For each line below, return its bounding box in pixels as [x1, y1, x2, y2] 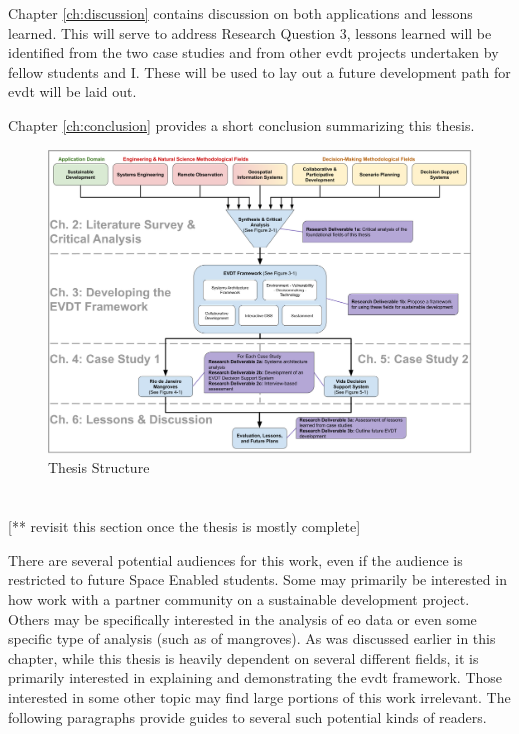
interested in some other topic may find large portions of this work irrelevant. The [8, 687, 511, 708]
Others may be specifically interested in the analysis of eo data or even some [8, 608, 477, 629]
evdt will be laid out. [8, 81, 137, 102]
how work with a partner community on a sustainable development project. [8, 589, 470, 610]
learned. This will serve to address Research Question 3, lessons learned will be [8, 22, 492, 43]
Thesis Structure [48, 457, 150, 478]
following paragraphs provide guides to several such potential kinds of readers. [8, 706, 487, 727]
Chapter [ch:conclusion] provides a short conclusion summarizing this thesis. [8, 114, 475, 135]
